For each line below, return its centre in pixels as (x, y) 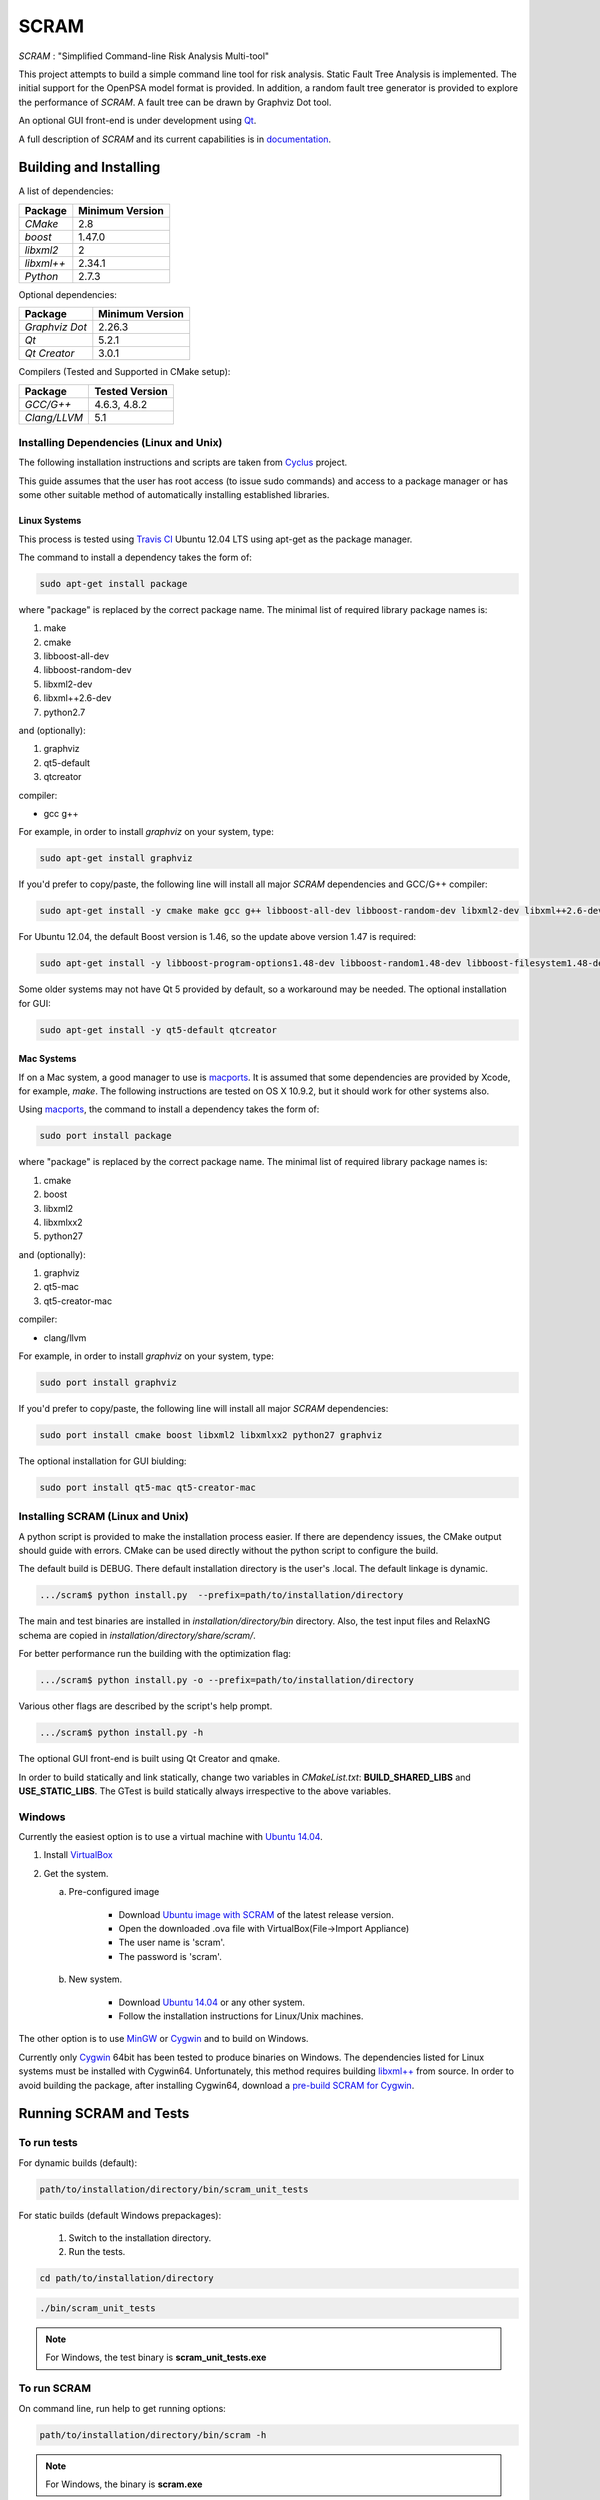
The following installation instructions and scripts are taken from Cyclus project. (183, 462)
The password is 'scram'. (170, 1956)
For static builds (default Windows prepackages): (120, 2215)
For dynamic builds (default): (78, 2162)
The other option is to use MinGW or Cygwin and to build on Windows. (163, 2039)
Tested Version (131, 391)
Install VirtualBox (78, 1855)
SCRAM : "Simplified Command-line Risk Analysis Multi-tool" (144, 56)
